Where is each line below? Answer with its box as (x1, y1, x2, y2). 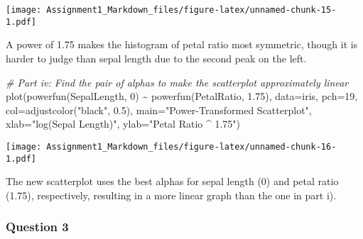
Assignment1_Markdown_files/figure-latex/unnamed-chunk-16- (46, 141, 337, 152)
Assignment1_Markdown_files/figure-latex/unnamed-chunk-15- (46, 5, 337, 15)
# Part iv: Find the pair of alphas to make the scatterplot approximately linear (6, 74, 349, 89)
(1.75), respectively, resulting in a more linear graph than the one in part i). (6, 187, 337, 202)
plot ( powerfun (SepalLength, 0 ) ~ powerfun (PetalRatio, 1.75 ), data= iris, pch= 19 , (6, 89, 358, 104)
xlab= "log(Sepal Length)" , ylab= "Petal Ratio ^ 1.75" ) (6, 116, 241, 131)
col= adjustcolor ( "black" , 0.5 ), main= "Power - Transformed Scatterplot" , (6, 102, 312, 117)
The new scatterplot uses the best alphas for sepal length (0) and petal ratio (6, 174, 339, 189)
